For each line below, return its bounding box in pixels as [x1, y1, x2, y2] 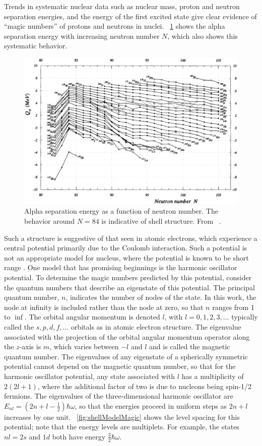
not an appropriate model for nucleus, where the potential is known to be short [4, 252, 249, 263]
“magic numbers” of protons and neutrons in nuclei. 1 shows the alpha [4, 21, 225, 31]
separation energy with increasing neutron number [4, 30, 160, 41]
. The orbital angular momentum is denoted [24, 311, 160, 322]
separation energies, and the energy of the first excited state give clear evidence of [4, 11, 257, 21]
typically [231, 311, 258, 322]
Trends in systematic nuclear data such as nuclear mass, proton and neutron [4, 1, 240, 11]
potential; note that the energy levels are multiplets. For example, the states [4, 421, 239, 432]
